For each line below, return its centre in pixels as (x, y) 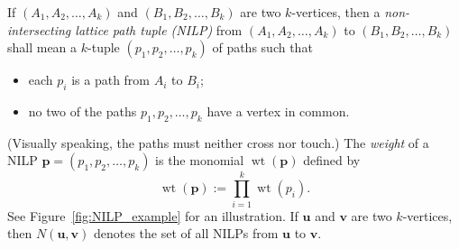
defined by (332, 160)
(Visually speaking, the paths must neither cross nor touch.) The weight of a (218, 142)
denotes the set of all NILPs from (186, 233)
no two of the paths (83, 111)
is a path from (111, 80)
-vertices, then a (336, 12)
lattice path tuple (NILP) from (159, 29)
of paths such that (262, 47)
